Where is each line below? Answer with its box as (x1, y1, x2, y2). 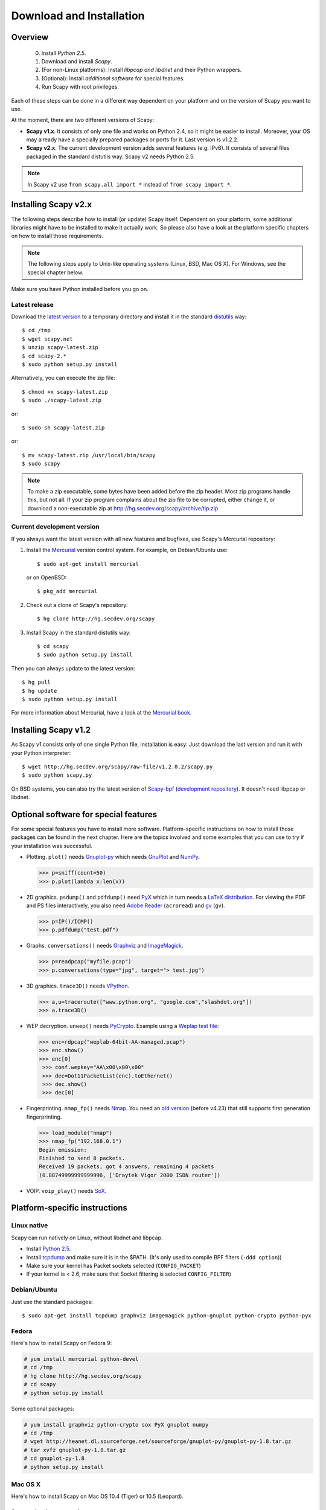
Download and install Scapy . (41, 57, 112, 65)
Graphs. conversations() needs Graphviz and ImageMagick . (26, 942, 184, 949)
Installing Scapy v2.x (11, 199, 92, 210)
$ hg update (22, 687, 57, 694)
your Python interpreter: (11, 749, 71, 756)
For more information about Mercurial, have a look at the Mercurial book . (11, 709, 192, 716)
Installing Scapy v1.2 (11, 725, 91, 735)
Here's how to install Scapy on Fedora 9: (11, 1340, 112, 1347)
